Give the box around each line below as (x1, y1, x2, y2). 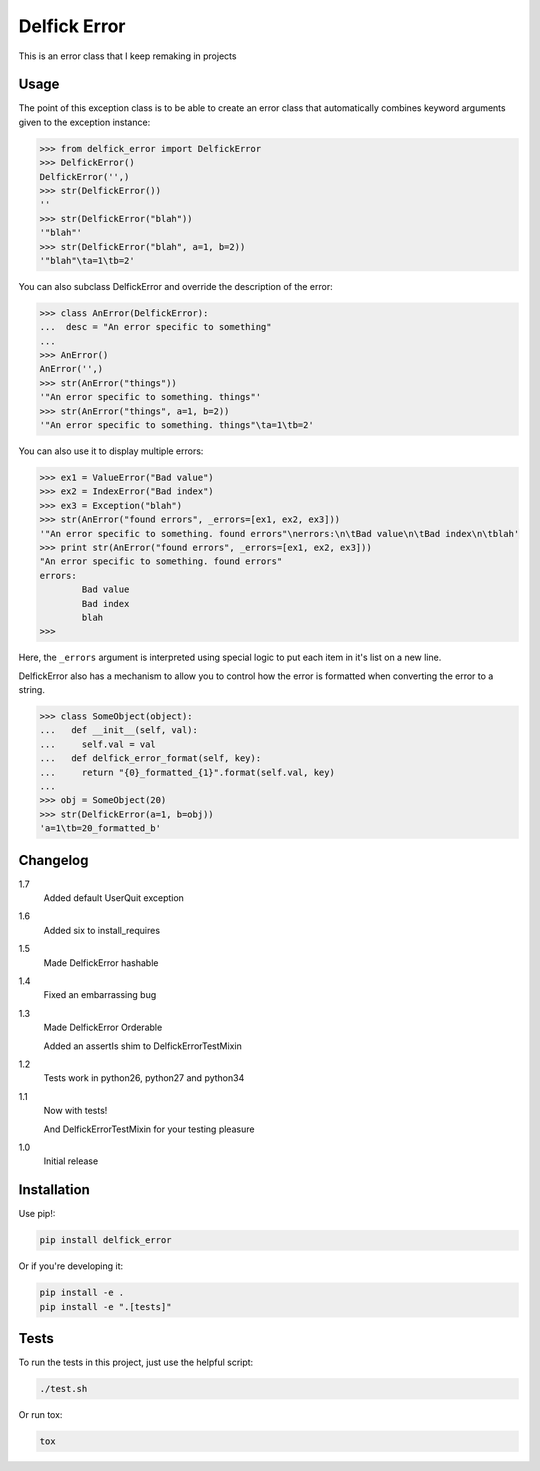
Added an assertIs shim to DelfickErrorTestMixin (43, 1040, 242, 1052)
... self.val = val (39, 738, 157, 750)
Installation (18, 1181, 90, 1199)
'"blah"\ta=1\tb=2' (39, 255, 135, 266)
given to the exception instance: (18, 116, 151, 128)
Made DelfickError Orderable (43, 1021, 163, 1034)
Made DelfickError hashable (43, 956, 159, 969)
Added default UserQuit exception (43, 892, 185, 904)
